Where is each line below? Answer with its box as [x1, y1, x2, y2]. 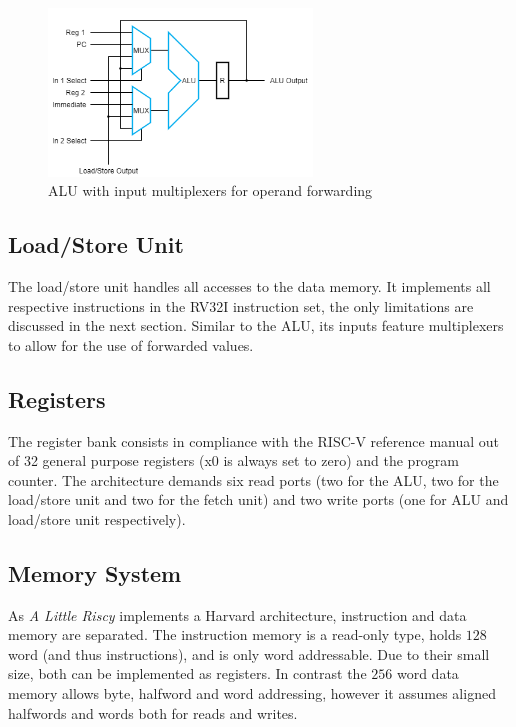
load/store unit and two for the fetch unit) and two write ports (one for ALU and [8, 489, 509, 510]
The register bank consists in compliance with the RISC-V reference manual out [8, 430, 500, 451]
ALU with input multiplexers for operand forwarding [48, 180, 373, 201]
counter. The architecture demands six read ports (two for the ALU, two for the [8, 469, 499, 490]
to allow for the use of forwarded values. [8, 334, 254, 355]
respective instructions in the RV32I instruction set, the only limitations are [8, 295, 474, 316]
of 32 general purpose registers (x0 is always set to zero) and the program [8, 450, 460, 471]
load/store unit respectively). [8, 508, 186, 529]
